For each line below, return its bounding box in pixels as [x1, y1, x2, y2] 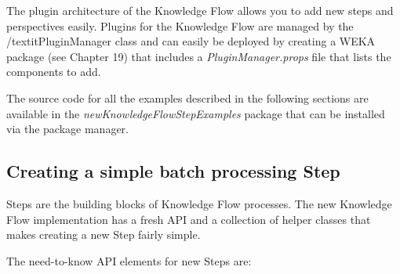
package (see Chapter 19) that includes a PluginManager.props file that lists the [6, 48, 391, 64]
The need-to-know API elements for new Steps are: [6, 252, 252, 269]
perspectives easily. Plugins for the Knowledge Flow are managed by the [6, 17, 354, 34]
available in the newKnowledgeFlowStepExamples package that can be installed [6, 105, 385, 121]
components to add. [6, 63, 101, 80]
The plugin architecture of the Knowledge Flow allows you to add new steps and [6, 2, 394, 18]
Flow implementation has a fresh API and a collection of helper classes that [6, 211, 371, 227]
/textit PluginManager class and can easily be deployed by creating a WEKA [6, 33, 376, 49]
